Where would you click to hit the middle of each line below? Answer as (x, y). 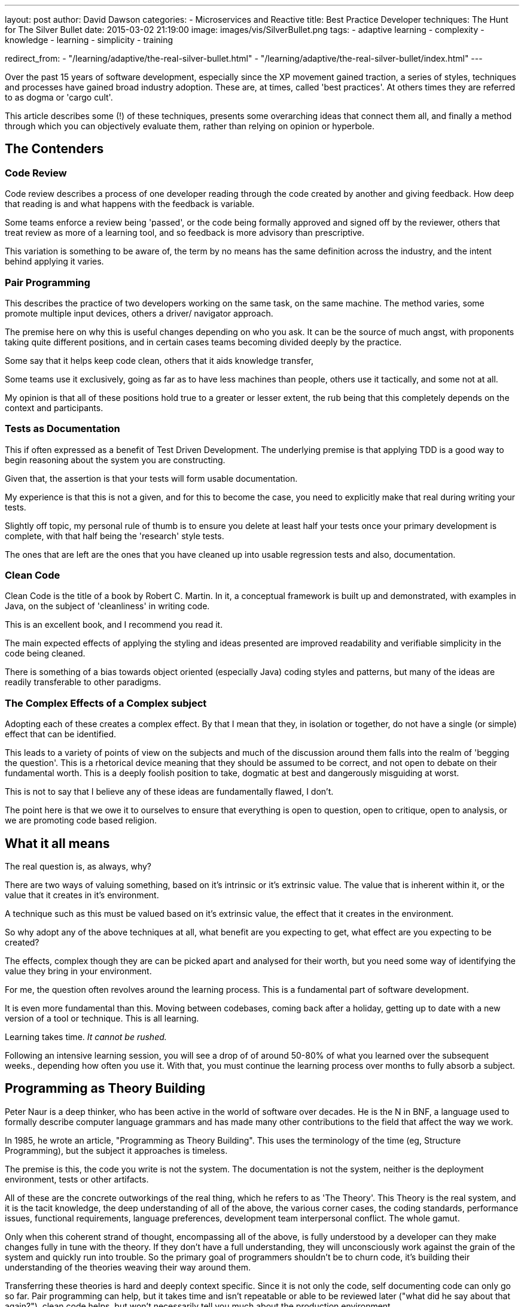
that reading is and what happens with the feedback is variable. (130, 204)
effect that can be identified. (61, 734)
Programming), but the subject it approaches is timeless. (116, 1150)
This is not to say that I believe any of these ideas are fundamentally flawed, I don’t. (169, 792)
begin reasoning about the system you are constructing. (115, 460)
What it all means (57, 843)
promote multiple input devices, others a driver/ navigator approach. (139, 313)
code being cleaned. (45, 653)
